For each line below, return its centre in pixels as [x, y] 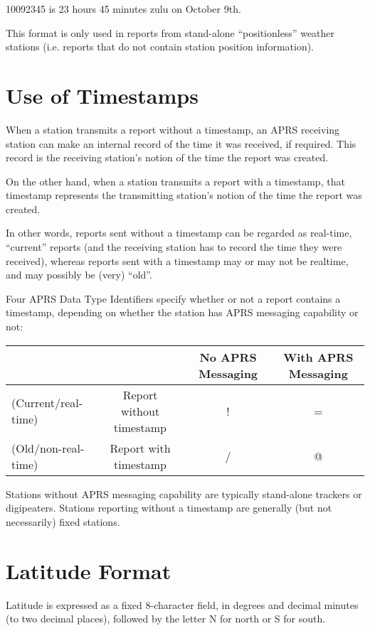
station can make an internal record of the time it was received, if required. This [181, 143]
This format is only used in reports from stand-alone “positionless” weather [170, 32]
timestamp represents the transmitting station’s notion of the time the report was [184, 195]
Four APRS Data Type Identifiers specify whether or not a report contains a [173, 298]
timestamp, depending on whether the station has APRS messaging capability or [182, 312]
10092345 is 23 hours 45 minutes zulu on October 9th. [123, 9]
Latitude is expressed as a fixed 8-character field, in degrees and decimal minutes [182, 604]
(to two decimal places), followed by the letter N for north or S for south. [166, 619]
